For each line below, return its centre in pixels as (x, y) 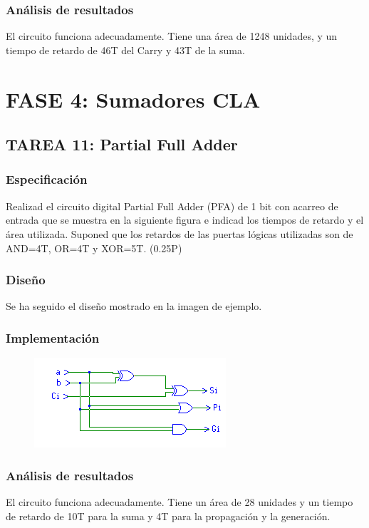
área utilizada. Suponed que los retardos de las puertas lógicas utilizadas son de (180, 233)
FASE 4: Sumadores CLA (133, 99)
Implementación (53, 337)
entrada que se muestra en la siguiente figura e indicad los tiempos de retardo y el (185, 220)
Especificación (47, 179)
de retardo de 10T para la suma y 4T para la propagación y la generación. (168, 516)
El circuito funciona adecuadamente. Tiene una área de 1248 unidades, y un (172, 36)
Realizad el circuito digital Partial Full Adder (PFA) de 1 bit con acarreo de (172, 206)
